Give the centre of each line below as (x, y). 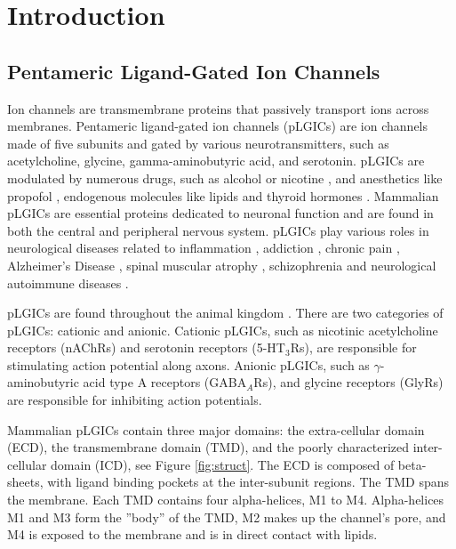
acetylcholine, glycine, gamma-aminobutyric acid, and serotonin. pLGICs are (216, 161)
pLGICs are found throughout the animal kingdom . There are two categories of (225, 313)
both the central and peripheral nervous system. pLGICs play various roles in (218, 230)
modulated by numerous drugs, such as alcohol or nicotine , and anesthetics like (225, 178)
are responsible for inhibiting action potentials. (135, 400)
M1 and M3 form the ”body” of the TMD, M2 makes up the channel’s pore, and (227, 517)
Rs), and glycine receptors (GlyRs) (348, 382)
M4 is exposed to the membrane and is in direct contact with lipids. (192, 534)
